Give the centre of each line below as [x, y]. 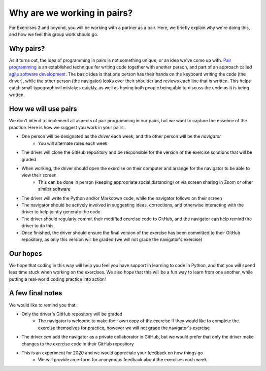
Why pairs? [27, 49]
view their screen [39, 175]
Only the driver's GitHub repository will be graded [72, 314]
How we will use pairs [43, 109]
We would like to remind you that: [43, 305]
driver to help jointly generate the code [61, 212]
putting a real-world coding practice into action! [57, 279]
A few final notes [36, 293]
